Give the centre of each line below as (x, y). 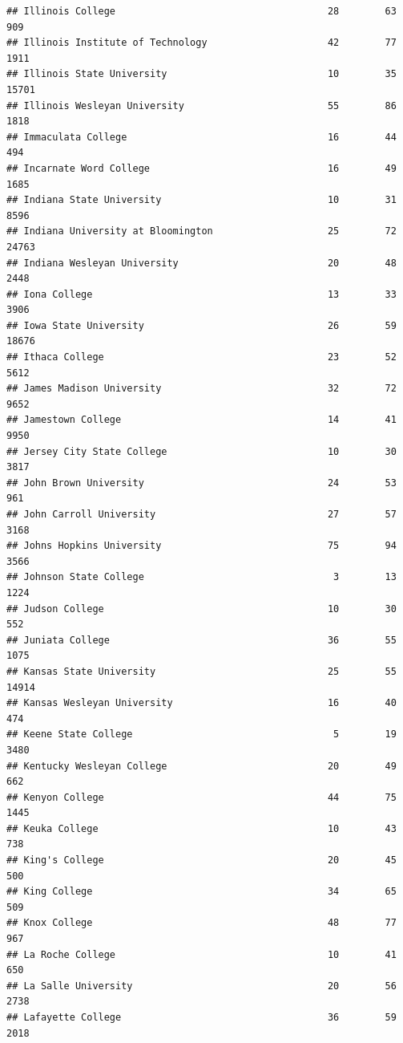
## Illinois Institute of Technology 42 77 (201, 43)
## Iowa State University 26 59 (201, 325)
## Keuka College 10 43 (201, 828)
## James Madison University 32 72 (201, 389)
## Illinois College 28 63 (201, 11)
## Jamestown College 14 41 (201, 420)
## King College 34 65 (201, 892)
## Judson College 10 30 (201, 609)
